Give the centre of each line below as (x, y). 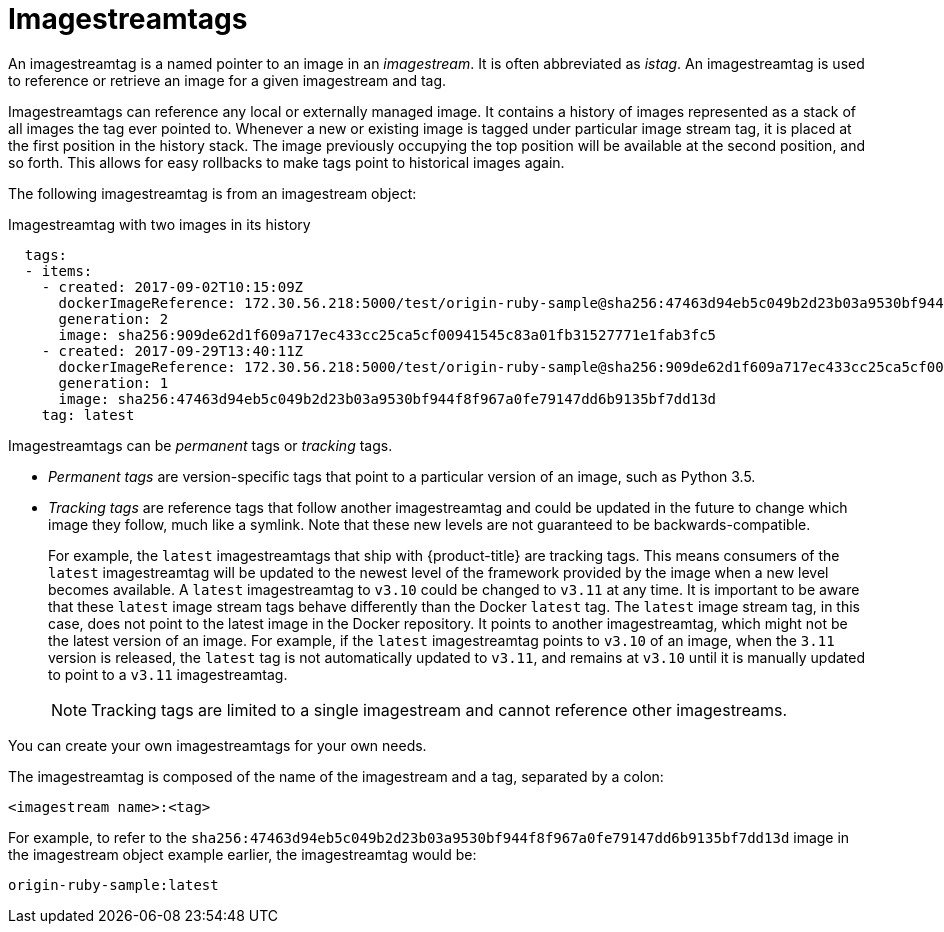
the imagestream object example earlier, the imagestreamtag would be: (242, 854)
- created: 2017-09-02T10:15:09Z (172, 286)
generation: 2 (113, 318)
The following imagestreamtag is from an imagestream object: (212, 193)
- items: (58, 270)
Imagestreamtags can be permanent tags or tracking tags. (200, 445)
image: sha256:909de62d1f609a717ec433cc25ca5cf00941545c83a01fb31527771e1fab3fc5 (387, 334)
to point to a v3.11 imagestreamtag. (168, 674)
